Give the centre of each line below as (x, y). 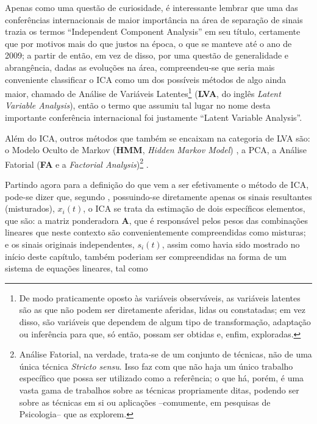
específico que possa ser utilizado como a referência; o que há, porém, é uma (162, 378)
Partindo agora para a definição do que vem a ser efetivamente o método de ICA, (157, 185)
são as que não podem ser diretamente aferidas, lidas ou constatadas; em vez (162, 310)
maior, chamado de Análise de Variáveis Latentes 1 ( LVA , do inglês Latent (143, 92)
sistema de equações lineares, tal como (77, 268)
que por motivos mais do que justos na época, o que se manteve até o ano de (148, 43)
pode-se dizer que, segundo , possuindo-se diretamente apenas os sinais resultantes (158, 196)
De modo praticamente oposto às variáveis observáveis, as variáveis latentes (160, 297)
